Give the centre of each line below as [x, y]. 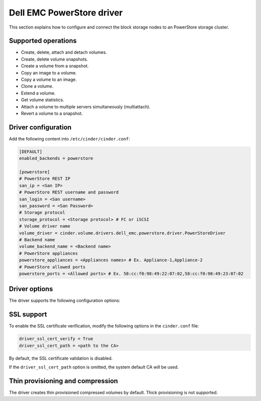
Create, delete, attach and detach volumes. [64, 52]
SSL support [28, 315]
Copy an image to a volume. [49, 73]
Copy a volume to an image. [49, 79]
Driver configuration [40, 127]
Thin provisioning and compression [64, 381]
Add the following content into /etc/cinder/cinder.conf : [69, 139]
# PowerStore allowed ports [52, 267]
